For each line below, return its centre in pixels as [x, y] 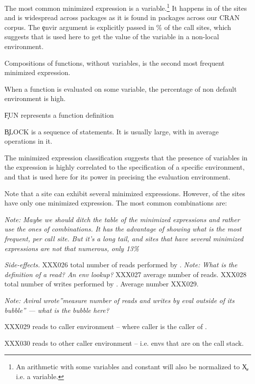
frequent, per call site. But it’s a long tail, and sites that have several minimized [124, 238]
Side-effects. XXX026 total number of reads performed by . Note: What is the [121, 265]
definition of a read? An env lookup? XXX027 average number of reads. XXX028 [126, 274]
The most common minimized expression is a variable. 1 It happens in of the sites [126, 7]
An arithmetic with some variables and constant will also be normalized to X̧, [132, 367]
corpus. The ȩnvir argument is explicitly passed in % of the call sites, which [118, 27]
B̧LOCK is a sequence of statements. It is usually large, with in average [112, 131]
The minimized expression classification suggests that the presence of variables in [126, 157]
